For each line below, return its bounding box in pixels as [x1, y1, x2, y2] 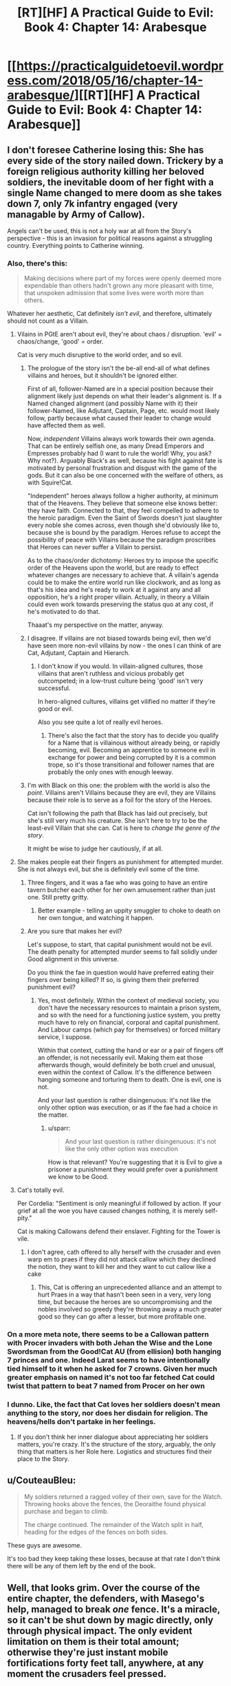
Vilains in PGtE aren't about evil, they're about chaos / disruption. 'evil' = [16, 330, 222, 339]
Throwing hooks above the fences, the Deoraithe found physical [23, 1500, 206, 1508]
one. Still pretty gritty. [27, 893, 89, 901]
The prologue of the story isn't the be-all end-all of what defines [27, 364, 210, 372]
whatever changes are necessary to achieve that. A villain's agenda [27, 571, 219, 579]
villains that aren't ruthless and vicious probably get [37, 670, 184, 678]
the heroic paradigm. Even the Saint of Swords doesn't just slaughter [27, 514, 223, 522]
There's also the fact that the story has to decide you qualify [47, 732, 219, 740]
